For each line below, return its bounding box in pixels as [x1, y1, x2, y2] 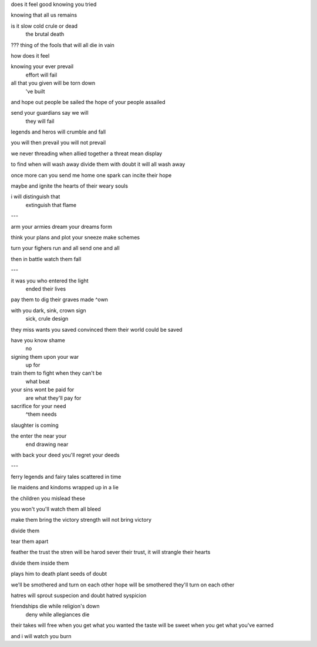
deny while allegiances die [25, 611, 90, 618]
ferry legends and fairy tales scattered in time [11, 473, 122, 480]
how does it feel [11, 52, 50, 59]
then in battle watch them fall [11, 255, 82, 262]
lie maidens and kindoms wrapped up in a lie [11, 484, 119, 491]
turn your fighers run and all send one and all [11, 245, 120, 252]
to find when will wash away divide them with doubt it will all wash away [11, 161, 186, 168]
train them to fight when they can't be [11, 369, 102, 376]
